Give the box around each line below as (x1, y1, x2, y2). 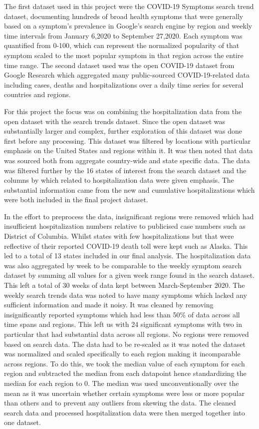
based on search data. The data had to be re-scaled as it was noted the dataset (4, 338, 246, 349)
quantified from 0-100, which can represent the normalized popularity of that (4, 40, 240, 51)
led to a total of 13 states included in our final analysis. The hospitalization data (4, 250, 251, 261)
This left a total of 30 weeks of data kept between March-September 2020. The (4, 280, 245, 290)
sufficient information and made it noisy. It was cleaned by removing (4, 299, 214, 310)
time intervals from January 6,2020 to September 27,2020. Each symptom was (4, 30, 243, 41)
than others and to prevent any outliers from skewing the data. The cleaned (4, 397, 236, 408)
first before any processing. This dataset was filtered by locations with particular (4, 135, 251, 146)
